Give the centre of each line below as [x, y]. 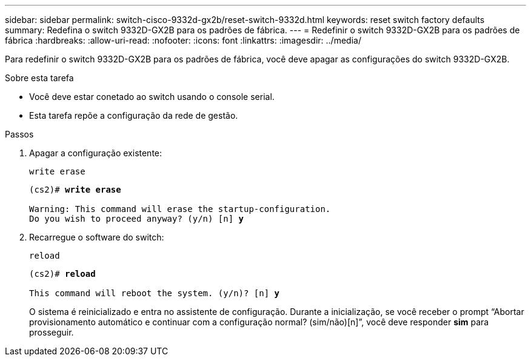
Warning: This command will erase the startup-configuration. [180, 209]
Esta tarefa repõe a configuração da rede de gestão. [134, 115]
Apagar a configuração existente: [96, 153]
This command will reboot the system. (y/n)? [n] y [155, 293]
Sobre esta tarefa [39, 78]
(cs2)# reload [62, 274]
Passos [19, 134]
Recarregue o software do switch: [97, 237]
